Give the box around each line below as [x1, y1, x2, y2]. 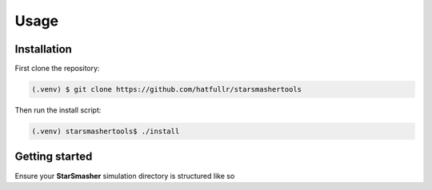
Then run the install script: [14, 105, 102, 115]
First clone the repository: [14, 64, 100, 73]
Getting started [14, 150, 93, 164]
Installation [14, 42, 72, 56]
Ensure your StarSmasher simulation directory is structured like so [14, 171, 235, 180]
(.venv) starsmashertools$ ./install [31, 127, 180, 136]
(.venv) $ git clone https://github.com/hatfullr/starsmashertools [31, 85, 302, 94]
